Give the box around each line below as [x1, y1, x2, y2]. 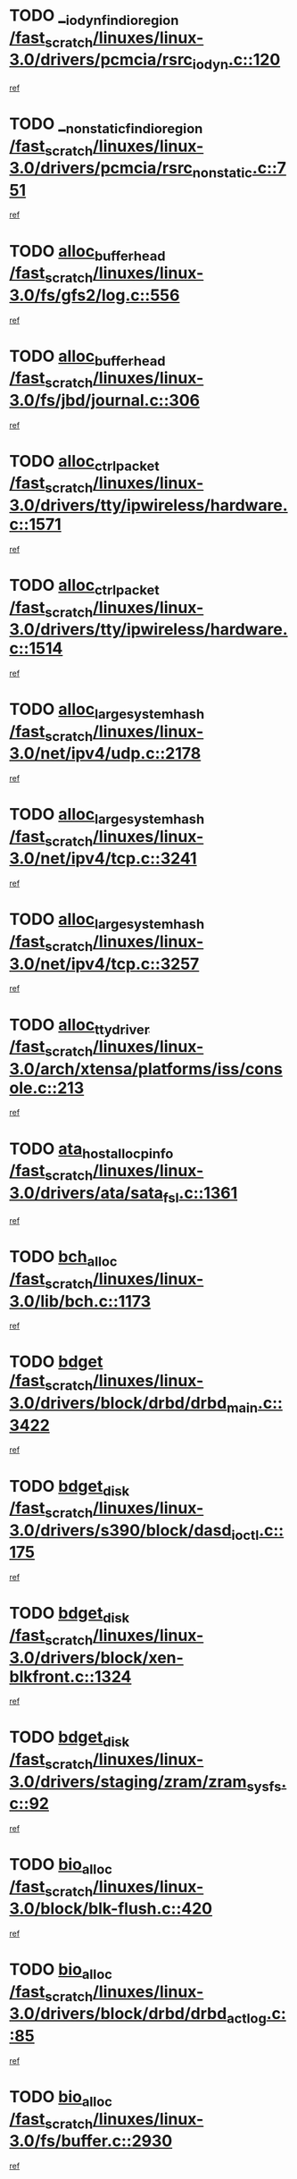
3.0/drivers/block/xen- [9, 1647, 185, 1668]
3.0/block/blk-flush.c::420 [9, 1898, 212, 1919]
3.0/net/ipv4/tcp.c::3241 [9, 848, 198, 869]
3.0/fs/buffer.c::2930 [9, 2131, 173, 2151]
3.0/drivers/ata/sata [9, 1182, 163, 1203]
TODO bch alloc [9, 1247, 118, 1270]
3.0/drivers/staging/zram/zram [9, 1771, 247, 1792]
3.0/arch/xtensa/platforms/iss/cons [9, 1058, 283, 1079]
